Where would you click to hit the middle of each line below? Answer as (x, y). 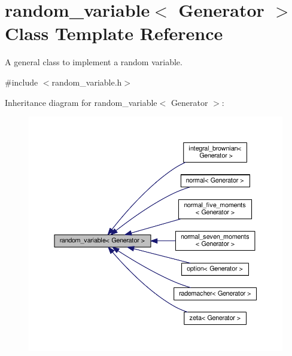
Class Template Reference (114, 33)
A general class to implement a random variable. (94, 62)
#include (22, 82)
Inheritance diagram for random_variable (81, 102)
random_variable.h (87, 82)
